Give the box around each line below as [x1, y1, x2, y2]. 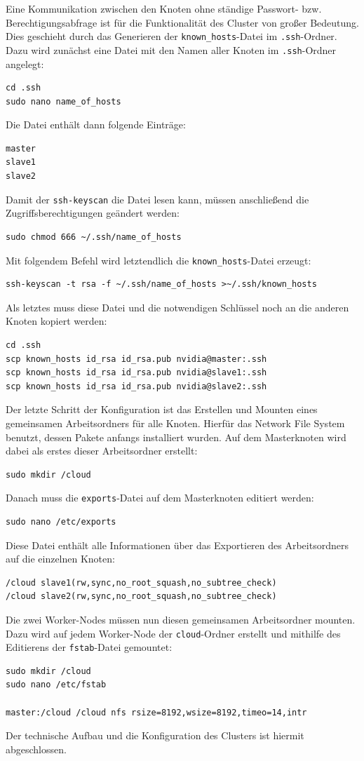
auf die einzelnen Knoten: [6, 551, 115, 566]
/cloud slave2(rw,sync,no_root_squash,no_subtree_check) [6, 591, 277, 602]
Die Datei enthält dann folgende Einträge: [6, 117, 186, 132]
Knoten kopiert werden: [6, 314, 107, 328]
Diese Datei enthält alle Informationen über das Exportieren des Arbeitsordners [6, 537, 349, 552]
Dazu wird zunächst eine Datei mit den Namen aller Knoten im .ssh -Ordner [6, 42, 337, 57]
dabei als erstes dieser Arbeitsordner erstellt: [6, 443, 198, 458]
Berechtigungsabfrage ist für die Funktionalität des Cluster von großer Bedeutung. [6, 15, 359, 29]
